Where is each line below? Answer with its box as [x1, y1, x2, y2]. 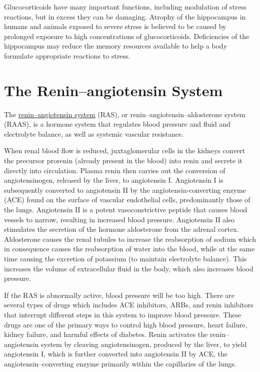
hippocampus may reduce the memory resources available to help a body [4, 41, 227, 51]
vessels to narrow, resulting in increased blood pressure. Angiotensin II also [4, 214, 234, 224]
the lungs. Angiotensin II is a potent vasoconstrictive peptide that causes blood [4, 204, 247, 215]
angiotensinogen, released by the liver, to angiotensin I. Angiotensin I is [4, 175, 223, 185]
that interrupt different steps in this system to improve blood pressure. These [4, 309, 241, 319]
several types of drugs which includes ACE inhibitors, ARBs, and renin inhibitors [4, 299, 253, 310]
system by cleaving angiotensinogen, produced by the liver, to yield [40, 338, 247, 349]
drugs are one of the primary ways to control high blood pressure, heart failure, [4, 319, 247, 329]
